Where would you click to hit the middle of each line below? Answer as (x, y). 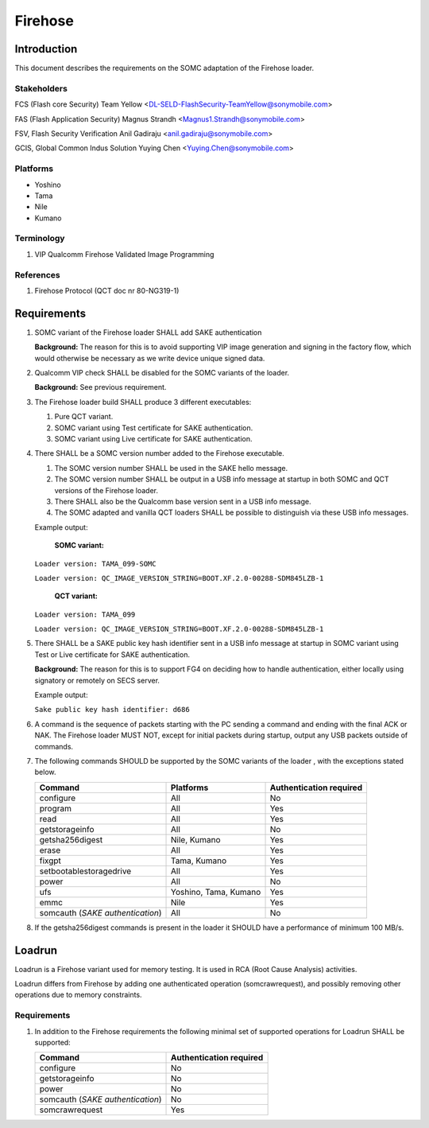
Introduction (46, 49)
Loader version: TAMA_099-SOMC (95, 564)
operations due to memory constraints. (78, 995)
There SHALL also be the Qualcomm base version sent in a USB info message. (183, 501)
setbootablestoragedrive (85, 871)
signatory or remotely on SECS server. (97, 680)
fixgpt (50, 861)
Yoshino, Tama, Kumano (216, 892)
